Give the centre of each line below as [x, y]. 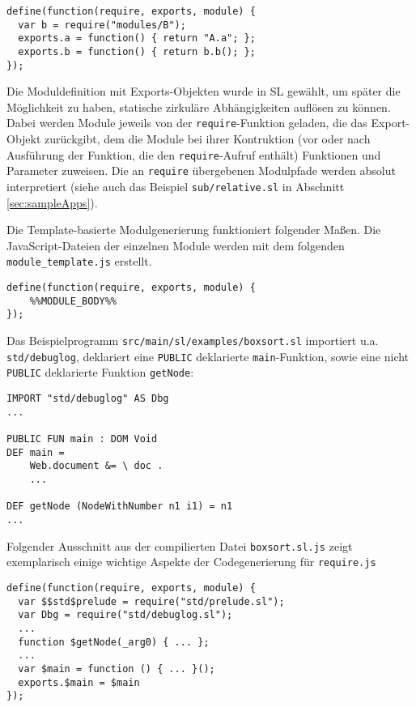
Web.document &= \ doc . [96, 466]
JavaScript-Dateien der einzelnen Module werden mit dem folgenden [176, 245]
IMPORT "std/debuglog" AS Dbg [88, 399]
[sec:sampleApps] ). [52, 202]
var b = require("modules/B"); [102, 25]
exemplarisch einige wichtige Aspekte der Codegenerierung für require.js [191, 562]
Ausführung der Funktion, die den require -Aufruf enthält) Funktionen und [194, 154]
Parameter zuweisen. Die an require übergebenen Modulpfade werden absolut [201, 170]
